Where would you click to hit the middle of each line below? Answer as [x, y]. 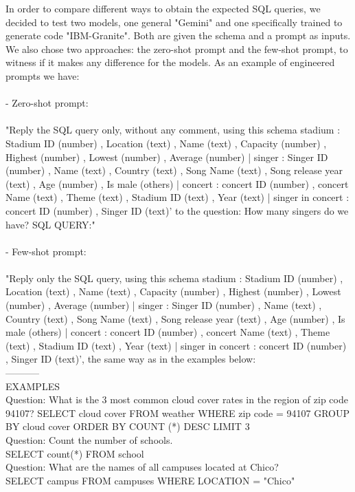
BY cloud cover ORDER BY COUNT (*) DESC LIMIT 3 [128, 426]
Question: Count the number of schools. [89, 440]
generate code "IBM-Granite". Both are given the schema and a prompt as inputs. [178, 35]
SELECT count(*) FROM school [75, 453]
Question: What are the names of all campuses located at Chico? [142, 467]
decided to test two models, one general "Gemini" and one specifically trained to [174, 22]
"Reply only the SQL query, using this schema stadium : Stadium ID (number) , [174, 278]
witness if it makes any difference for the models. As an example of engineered [170, 62]
